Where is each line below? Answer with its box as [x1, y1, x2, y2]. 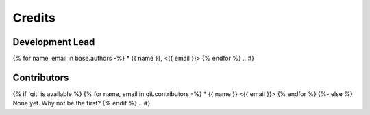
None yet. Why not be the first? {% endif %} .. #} [12, 99, 151, 108]
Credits [12, 10, 56, 25]
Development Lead [12, 36, 95, 48]
